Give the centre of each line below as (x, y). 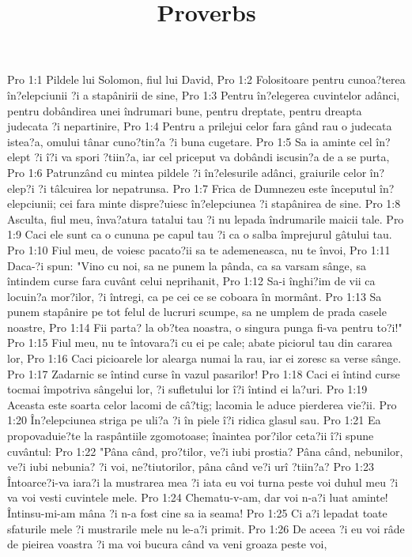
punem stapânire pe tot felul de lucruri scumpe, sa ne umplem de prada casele (197, 312)
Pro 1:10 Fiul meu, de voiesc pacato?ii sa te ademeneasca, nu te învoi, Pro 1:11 (199, 249)
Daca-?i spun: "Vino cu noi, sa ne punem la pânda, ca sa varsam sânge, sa (187, 265)
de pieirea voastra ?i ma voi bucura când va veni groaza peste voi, (167, 544)
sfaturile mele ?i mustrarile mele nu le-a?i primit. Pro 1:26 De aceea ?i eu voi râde (206, 528)
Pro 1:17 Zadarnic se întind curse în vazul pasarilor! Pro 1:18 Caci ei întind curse (204, 373)
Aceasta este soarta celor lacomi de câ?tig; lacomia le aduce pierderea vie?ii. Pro (202, 404)
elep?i (21, 188)
